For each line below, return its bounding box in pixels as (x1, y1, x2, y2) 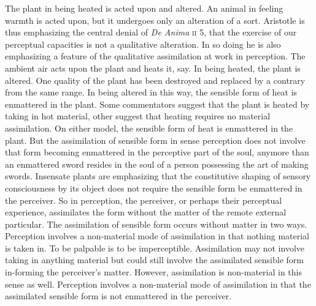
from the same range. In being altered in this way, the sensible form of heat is (5, 86, 298, 99)
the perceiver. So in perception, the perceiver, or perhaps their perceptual (5, 193, 282, 206)
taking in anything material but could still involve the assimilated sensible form (5, 253, 304, 266)
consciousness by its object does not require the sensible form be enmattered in (5, 181, 303, 194)
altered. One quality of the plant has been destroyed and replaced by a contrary (5, 73, 306, 86)
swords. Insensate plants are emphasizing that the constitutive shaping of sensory (5, 170, 311, 182)
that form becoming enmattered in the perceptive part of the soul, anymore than (5, 146, 309, 159)
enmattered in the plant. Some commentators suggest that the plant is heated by (5, 97, 310, 110)
